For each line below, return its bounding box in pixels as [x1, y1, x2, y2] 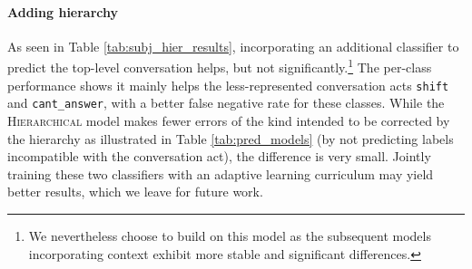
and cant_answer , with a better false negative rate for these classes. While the [7, 93, 445, 112]
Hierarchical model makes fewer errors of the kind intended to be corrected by [7, 110, 450, 130]
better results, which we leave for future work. [7, 182, 263, 201]
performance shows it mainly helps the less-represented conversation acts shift [7, 75, 449, 94]
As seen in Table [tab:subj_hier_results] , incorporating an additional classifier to [7, 36, 459, 55]
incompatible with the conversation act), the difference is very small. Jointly [7, 147, 431, 166]
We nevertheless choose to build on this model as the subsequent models [28, 226, 431, 245]
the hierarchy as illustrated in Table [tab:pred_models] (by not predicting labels [7, 129, 454, 148]
